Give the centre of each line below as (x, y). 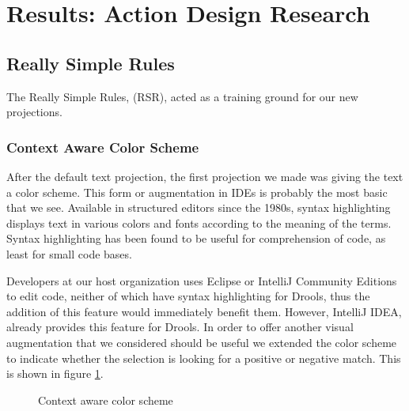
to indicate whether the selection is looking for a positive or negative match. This (204, 358)
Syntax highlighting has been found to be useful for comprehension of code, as (196, 238)
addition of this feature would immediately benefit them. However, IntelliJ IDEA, (204, 311)
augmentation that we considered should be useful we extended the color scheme (202, 342)
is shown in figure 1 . (55, 373)
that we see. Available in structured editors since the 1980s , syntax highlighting (199, 207)
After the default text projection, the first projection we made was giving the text (205, 176)
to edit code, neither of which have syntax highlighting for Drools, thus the (188, 296)
